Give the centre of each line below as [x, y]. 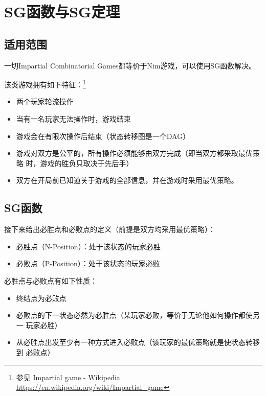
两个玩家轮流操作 [45, 101]
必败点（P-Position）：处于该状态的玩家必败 [88, 263]
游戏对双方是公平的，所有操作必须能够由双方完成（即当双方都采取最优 [134, 153]
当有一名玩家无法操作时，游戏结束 [73, 119]
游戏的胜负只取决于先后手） [87, 163]
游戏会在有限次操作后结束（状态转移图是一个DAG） [103, 136]
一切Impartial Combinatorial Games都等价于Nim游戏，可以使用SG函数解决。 [130, 65]
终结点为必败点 [41, 298]
